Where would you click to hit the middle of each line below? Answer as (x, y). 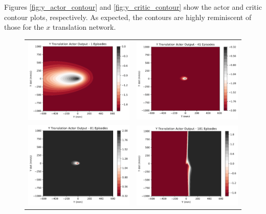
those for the (24, 27)
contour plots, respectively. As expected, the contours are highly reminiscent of (128, 17)
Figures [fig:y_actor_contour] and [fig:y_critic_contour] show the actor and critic (133, 7)
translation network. (84, 27)
